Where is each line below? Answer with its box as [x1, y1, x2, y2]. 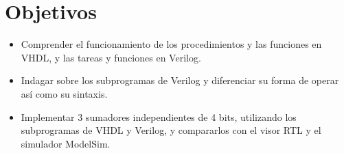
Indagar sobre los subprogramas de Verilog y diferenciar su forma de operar [21, 73, 339, 87]
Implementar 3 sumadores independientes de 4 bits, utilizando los [21, 109, 297, 124]
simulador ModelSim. [21, 136, 111, 150]
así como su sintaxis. [21, 86, 108, 100]
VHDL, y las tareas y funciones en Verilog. [21, 50, 201, 64]
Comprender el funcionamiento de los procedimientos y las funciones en [21, 37, 322, 51]
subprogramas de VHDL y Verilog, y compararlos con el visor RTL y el [21, 123, 321, 137]
